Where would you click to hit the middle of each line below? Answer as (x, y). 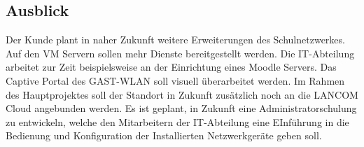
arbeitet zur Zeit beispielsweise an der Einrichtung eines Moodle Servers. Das (171, 67)
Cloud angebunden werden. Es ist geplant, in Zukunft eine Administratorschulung (181, 108)
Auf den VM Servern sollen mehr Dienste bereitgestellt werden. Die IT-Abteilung (180, 53)
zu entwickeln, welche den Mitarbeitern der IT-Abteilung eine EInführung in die (177, 121)
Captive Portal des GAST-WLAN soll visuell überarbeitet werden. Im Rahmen (175, 80)
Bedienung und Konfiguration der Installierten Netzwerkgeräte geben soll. (164, 135)
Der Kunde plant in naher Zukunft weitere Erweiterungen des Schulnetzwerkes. (175, 40)
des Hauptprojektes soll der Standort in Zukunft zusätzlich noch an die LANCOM (182, 94)
